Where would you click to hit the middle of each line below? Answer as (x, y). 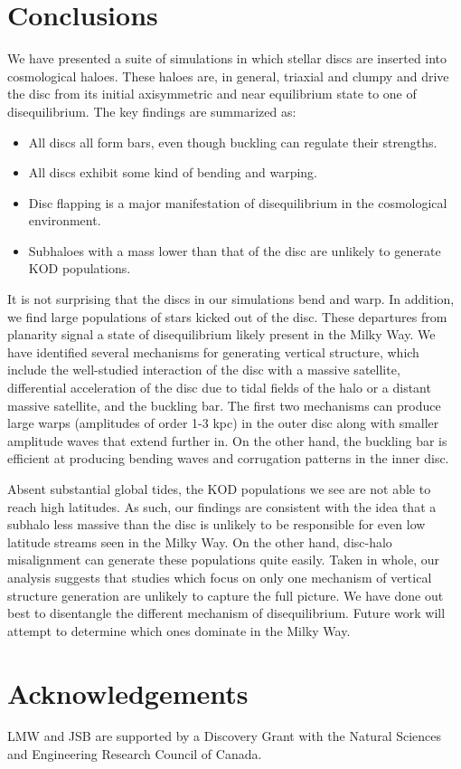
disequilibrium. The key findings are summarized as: (152, 111)
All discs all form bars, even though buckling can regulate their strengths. (233, 142)
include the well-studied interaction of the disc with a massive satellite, (204, 370)
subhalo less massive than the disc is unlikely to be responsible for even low (216, 524)
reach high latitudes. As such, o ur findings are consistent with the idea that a (222, 506)
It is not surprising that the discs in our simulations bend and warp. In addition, (231, 299)
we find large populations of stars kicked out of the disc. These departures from (227, 316)
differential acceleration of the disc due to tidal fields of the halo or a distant (219, 388)
